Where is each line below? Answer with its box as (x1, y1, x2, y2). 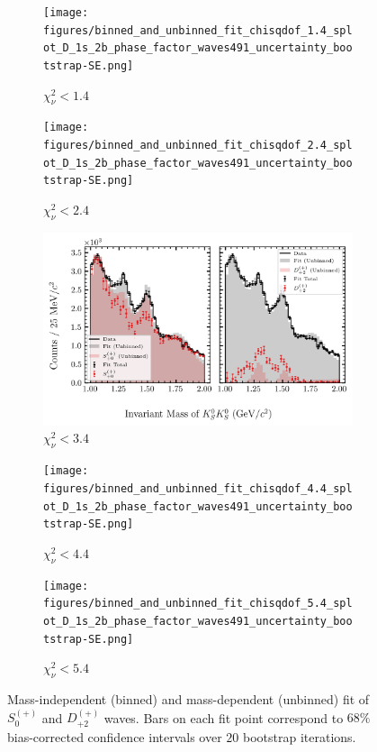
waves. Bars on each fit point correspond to (103, 708, 344, 727)
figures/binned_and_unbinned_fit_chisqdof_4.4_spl (43, 481, 353, 495)
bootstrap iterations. (243, 727, 356, 746)
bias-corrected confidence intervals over (7, 727, 222, 746)
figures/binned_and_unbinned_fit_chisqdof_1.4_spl (43, 23, 353, 37)
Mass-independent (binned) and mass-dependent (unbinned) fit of (7, 690, 370, 709)
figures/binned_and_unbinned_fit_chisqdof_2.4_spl (43, 139, 353, 152)
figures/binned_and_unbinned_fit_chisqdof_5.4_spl (43, 597, 353, 610)
